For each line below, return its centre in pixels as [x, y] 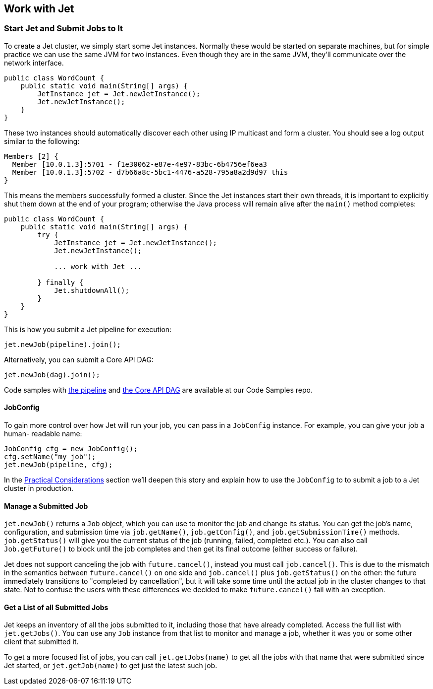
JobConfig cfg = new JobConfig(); [71, 449]
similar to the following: [42, 141]
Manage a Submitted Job [46, 506]
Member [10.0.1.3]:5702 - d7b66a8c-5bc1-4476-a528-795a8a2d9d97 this [150, 172]
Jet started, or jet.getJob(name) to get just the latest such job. [111, 666]
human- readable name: [43, 434]
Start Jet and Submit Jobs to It [64, 29]
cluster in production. [39, 488]
